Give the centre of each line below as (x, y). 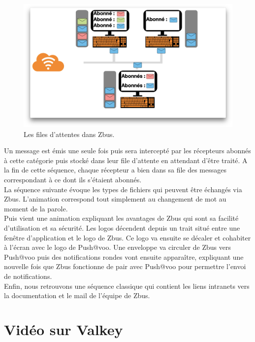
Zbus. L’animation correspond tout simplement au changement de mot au (115, 199)
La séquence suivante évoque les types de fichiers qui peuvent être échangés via (123, 189)
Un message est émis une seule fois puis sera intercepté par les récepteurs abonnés (127, 151)
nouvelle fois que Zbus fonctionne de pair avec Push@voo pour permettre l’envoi (125, 266)
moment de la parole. (36, 208)
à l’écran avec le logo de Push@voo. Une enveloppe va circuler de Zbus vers (117, 247)
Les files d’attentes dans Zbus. (69, 134)
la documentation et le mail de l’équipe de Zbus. (77, 295)
